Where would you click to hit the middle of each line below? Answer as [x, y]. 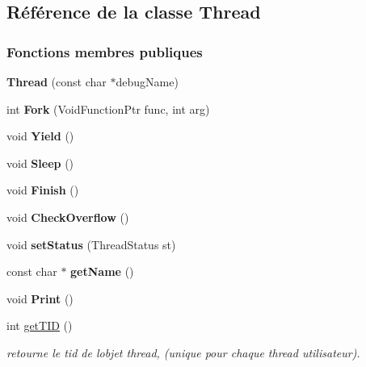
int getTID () [40, 325]
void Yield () [40, 136]
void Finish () [43, 190]
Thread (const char [57, 81]
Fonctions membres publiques [105, 51]
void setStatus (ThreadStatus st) [91, 244]
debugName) [147, 81]
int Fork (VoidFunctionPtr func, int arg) [108, 108]
